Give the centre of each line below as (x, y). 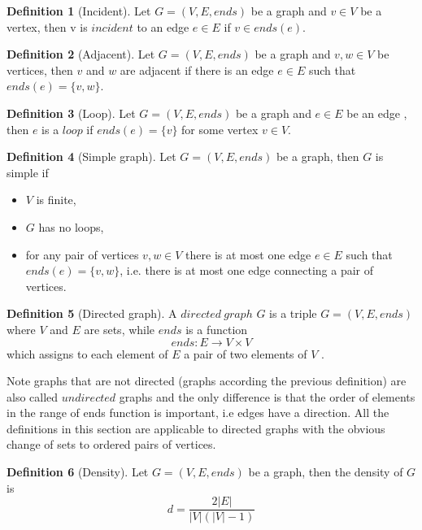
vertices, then (40, 70)
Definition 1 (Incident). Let (79, 11)
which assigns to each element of (87, 353)
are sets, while (120, 329)
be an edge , (377, 113)
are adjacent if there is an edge (197, 70)
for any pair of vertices (82, 254)
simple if (28, 172)
